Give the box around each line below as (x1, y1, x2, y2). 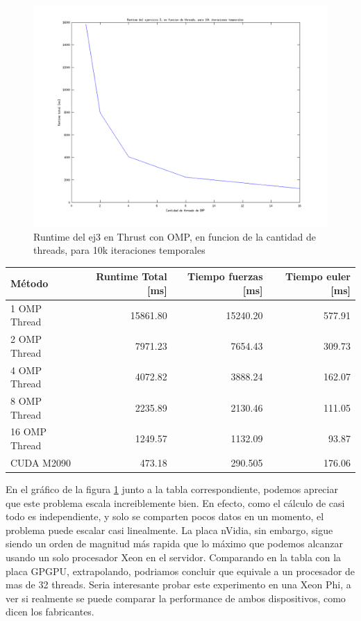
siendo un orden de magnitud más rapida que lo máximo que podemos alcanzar (6, 536, 344, 551)
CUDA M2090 (10, 455, 71, 469)
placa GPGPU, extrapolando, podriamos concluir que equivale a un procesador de (6, 563, 355, 578)
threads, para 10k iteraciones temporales (33, 243, 205, 257)
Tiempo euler (285, 269, 351, 284)
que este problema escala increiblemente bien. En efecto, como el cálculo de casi (6, 495, 345, 510)
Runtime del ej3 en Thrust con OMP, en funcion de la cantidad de (33, 229, 316, 243)
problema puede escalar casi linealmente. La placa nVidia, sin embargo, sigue (6, 522, 333, 537)
